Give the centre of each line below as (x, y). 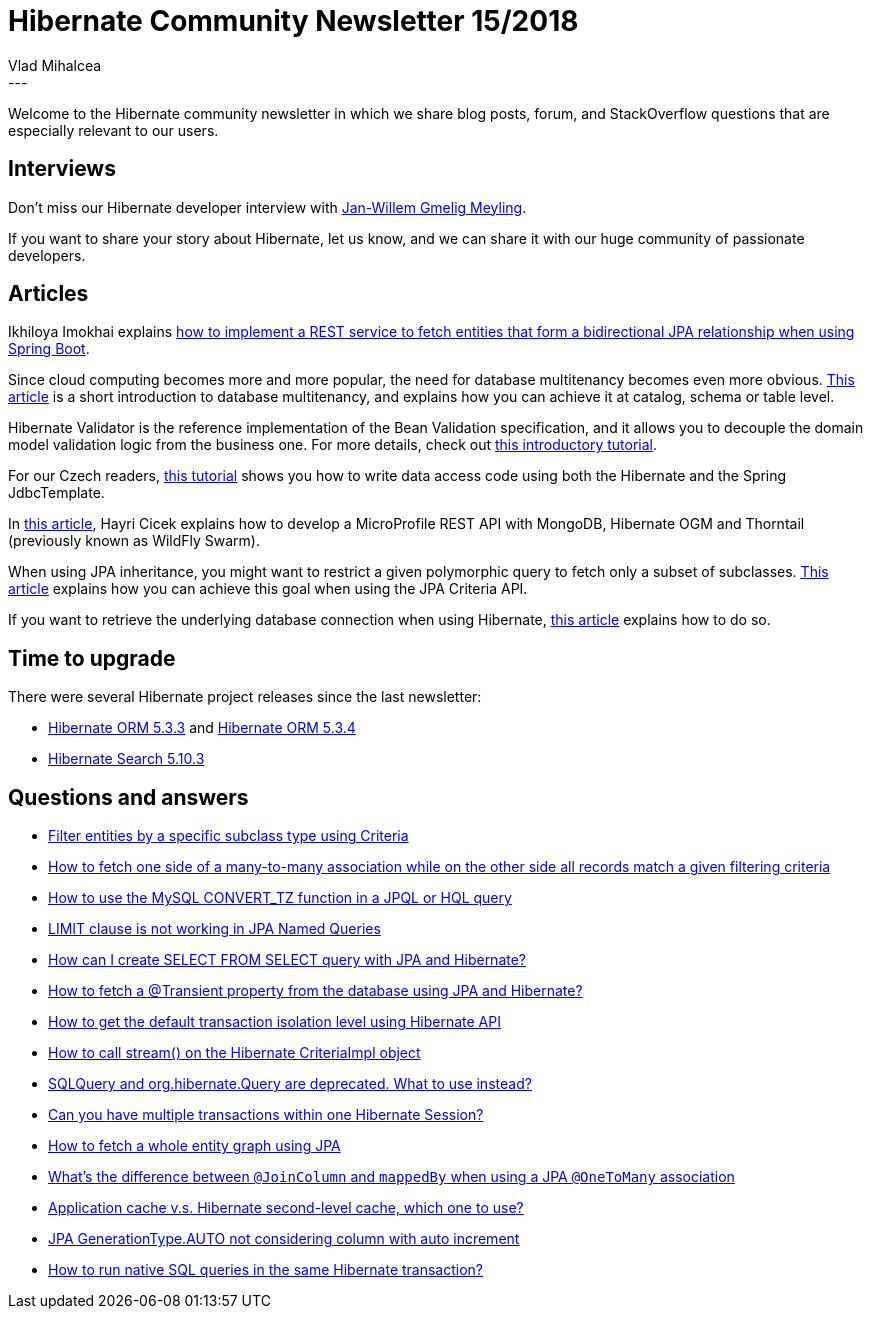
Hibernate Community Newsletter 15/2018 (293, 21)
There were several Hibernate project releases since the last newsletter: (245, 697)
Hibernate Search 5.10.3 (126, 759)
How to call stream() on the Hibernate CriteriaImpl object (234, 1053)
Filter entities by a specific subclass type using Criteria (228, 836)
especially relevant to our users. (113, 130)
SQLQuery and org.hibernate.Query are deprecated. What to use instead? (290, 1084)
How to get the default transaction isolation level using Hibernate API (274, 1022)
